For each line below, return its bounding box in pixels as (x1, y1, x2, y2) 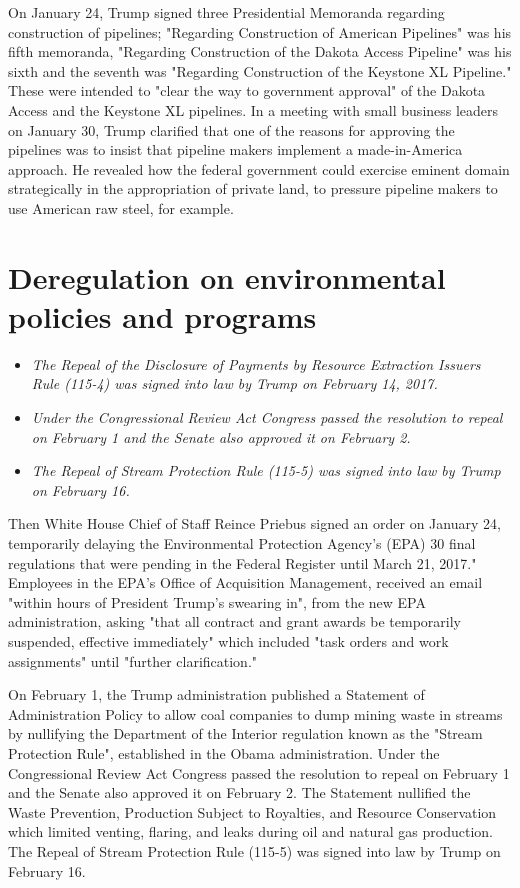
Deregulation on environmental (8, 256, 446, 297)
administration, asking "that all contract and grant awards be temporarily (8, 611, 461, 632)
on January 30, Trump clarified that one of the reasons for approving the (8, 119, 455, 140)
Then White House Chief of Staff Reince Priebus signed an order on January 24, (8, 513, 501, 534)
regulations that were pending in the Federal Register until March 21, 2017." (8, 552, 477, 573)
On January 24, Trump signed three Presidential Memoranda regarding (8, 2, 445, 22)
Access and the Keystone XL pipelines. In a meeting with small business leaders (8, 99, 499, 120)
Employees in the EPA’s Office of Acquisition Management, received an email (8, 572, 483, 593)
